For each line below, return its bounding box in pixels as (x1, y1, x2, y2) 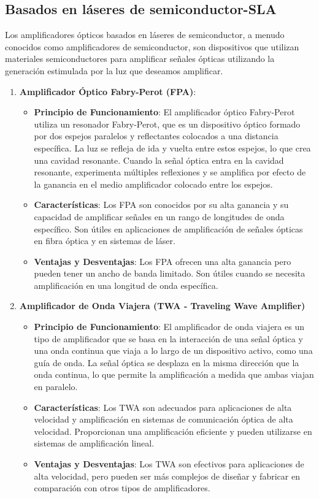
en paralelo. (34, 380, 78, 393)
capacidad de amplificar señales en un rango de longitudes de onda (34, 210, 285, 223)
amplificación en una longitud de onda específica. (34, 278, 218, 291)
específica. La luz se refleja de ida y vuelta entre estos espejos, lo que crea (34, 141, 311, 154)
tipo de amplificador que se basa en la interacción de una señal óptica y (34, 332, 303, 345)
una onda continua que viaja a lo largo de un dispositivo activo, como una (34, 344, 313, 357)
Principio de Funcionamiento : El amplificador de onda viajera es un (34, 320, 304, 333)
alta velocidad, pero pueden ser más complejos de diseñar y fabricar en (34, 469, 300, 482)
